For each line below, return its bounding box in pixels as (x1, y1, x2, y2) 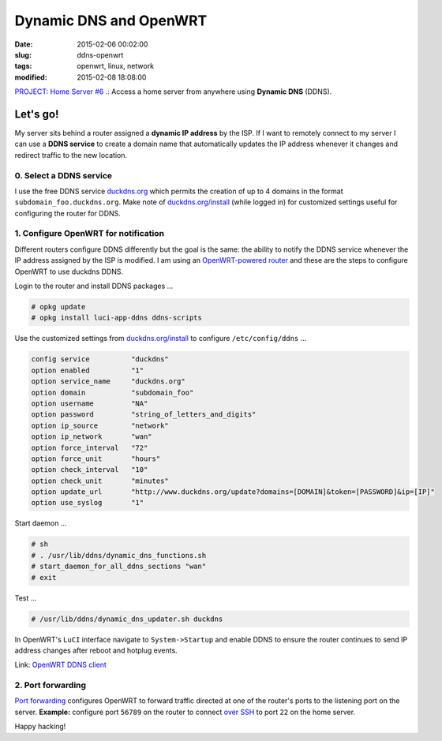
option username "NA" (31, 399, 148, 408)
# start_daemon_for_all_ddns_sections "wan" (31, 562, 207, 571)
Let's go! (14, 107, 59, 121)
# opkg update (31, 302, 86, 312)
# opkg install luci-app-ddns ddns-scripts (31, 313, 203, 323)
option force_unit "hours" (31, 454, 161, 463)
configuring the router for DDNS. (14, 208, 122, 218)
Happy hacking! (14, 722, 66, 732)
